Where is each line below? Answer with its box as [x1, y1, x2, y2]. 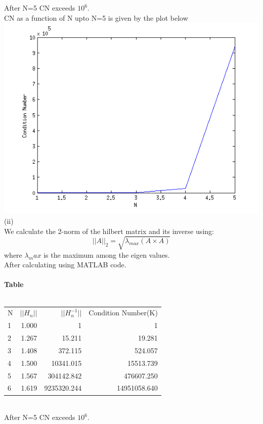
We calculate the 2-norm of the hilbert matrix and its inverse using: [4, 225, 214, 236]
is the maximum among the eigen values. [43, 249, 170, 260]
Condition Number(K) [89, 307, 158, 318]
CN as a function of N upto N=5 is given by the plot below [4, 12, 188, 23]
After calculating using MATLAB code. [4, 259, 126, 270]
